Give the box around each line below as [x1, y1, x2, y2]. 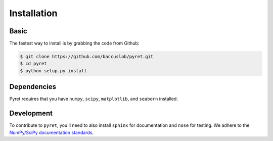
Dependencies [9, 82, 57, 91]
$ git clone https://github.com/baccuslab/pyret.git [20, 54, 154, 60]
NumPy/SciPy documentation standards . [9, 129, 94, 135]
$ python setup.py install [20, 68, 87, 73]
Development [9, 109, 53, 118]
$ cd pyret [20, 61, 47, 67]
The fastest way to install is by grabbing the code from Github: [9, 40, 140, 46]
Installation [9, 8, 58, 19]
